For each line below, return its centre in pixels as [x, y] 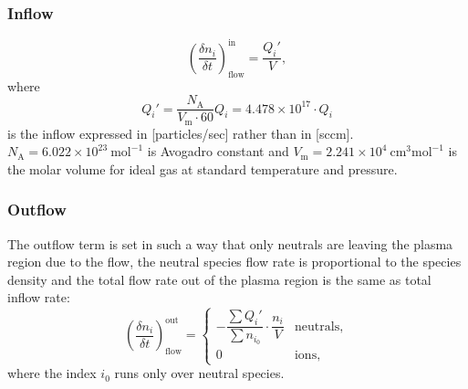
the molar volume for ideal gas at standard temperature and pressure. [203, 168]
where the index [52, 373]
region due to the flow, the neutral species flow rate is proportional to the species [234, 262]
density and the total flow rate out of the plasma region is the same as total [219, 279]
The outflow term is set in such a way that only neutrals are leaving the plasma [230, 243]
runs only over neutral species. [199, 373]
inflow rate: [39, 297]
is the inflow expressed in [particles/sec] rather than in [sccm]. [181, 133]
